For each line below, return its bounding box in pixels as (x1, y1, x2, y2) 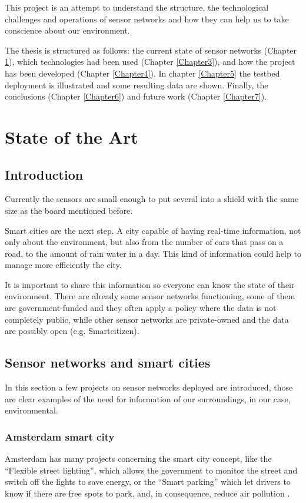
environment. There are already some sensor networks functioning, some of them (5, 290, 295, 302)
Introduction (5, 165, 84, 183)
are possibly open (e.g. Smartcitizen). (5, 325, 139, 337)
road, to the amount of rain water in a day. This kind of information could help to (5, 247, 301, 259)
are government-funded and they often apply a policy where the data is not (5, 302, 277, 314)
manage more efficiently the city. (5, 259, 122, 271)
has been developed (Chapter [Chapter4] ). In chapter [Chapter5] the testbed (5, 67, 280, 79)
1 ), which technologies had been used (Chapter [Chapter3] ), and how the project (5, 55, 295, 68)
